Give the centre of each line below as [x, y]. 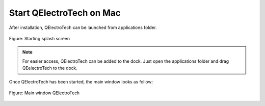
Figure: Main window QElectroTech [44, 93]
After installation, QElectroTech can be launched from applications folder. [83, 27]
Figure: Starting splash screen [40, 38]
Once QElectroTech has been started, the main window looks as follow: [81, 81]
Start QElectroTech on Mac [65, 13]
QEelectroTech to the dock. [50, 68]
